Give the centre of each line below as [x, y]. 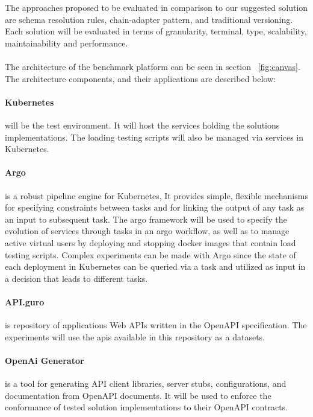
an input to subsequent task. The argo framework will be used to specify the [146, 219]
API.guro [25, 301]
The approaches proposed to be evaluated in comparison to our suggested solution [156, 7]
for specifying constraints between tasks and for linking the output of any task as [155, 207]
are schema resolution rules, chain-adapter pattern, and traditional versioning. [149, 19]
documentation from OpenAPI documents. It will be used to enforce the [138, 395]
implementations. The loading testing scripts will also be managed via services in [154, 137]
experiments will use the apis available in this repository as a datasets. [135, 336]
